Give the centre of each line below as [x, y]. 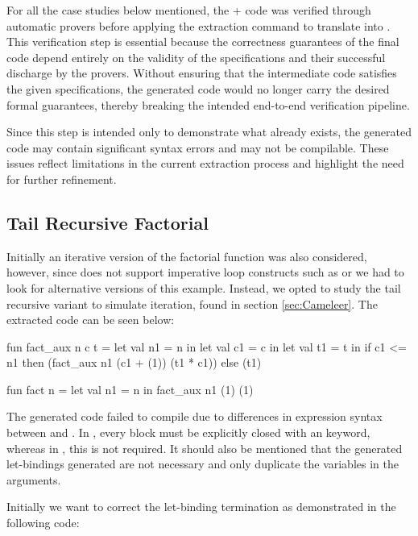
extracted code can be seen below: [91, 320]
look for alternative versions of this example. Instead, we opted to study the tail [204, 287]
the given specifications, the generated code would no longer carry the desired [198, 88]
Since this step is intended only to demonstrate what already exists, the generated [209, 132]
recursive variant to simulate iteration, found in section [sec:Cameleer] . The [192, 303]
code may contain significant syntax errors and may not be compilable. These [198, 147]
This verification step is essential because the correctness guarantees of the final [203, 42]
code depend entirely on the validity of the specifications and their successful [196, 57]
